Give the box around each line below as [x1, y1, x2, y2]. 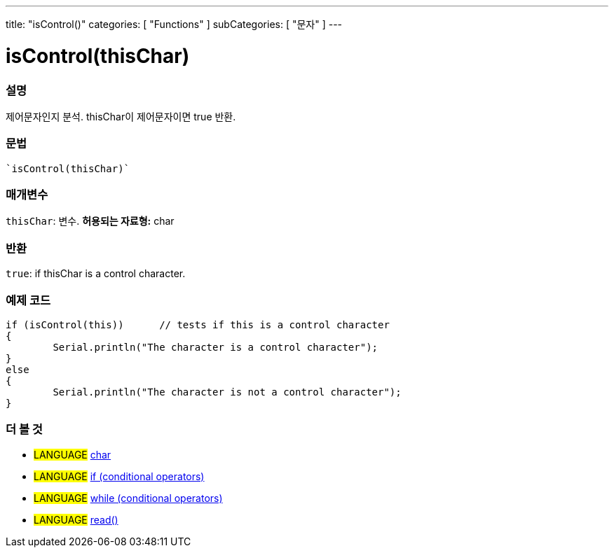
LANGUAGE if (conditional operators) [34, 470, 205, 482]
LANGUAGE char [34, 448, 111, 461]
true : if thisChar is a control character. [6, 267, 186, 280]
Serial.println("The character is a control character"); [53, 341, 378, 353]
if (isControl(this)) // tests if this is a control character [6, 318, 390, 330]
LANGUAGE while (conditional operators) [34, 491, 223, 504]
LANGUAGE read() [34, 513, 118, 526]
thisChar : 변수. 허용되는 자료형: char [6, 215, 175, 227]
